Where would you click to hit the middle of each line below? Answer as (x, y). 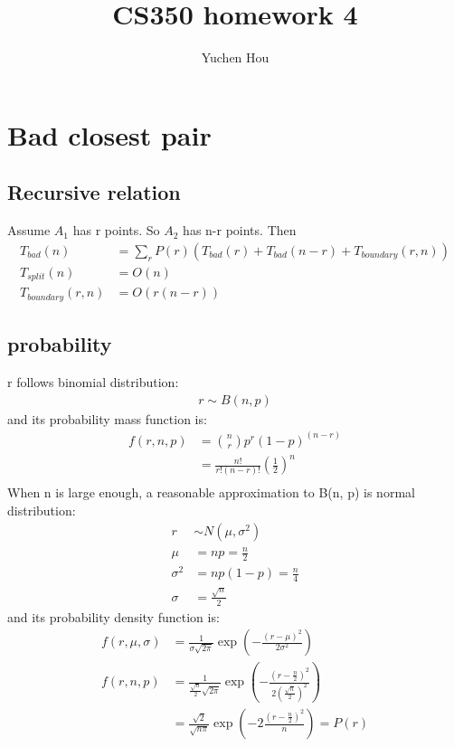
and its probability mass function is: (107, 418)
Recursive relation (94, 192)
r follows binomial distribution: (93, 381)
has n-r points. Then (240, 230)
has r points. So (116, 230)
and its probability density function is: (113, 616)
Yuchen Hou (235, 57)
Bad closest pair (109, 134)
